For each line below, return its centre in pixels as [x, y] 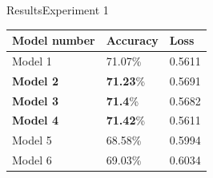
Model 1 [32, 60]
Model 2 [35, 80]
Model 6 [32, 160]
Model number [54, 40]
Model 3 [35, 100]
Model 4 [35, 120]
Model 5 [32, 140]
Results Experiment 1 [58, 10]
